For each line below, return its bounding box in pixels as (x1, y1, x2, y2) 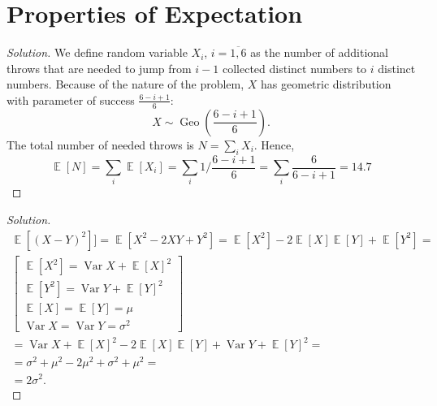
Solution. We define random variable (6, 44, 188, 61)
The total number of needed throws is (6, 136, 194, 153)
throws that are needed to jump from (6, 59, 192, 76)
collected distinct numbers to (222, 59, 367, 76)
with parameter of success (6, 91, 135, 108)
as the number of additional (250, 44, 388, 61)
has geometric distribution (261, 76, 392, 93)
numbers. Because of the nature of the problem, (6, 76, 244, 93)
